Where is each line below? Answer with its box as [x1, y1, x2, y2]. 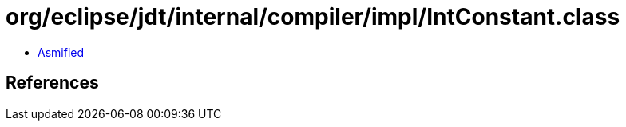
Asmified [38, 45, 85, 59]
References [6, 73, 99, 93]
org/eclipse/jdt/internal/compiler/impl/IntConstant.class [6, 3, 620, 30]
